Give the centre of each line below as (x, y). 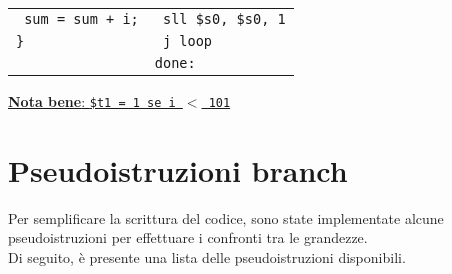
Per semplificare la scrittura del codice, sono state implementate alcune (226, 217)
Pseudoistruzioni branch (178, 169)
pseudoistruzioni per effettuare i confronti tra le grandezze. (188, 237)
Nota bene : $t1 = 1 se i (92, 101)
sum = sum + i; (81, 19)
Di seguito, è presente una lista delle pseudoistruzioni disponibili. (207, 256)
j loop (187, 41)
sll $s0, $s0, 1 (224, 19)
